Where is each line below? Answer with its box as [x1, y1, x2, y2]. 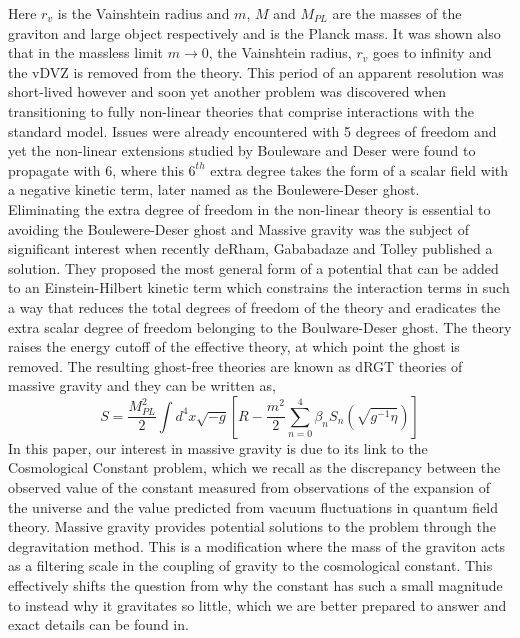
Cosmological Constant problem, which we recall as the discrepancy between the [8, 457, 501, 478]
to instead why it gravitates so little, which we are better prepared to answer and [8, 594, 507, 615]
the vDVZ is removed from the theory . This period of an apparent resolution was [8, 61, 504, 82]
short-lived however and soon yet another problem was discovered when [8, 81, 446, 102]
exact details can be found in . [8, 614, 189, 635]
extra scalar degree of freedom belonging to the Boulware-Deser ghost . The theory [8, 316, 512, 337]
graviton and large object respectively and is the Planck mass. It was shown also [8, 22, 501, 43]
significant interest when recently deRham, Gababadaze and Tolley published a [8, 238, 493, 259]
